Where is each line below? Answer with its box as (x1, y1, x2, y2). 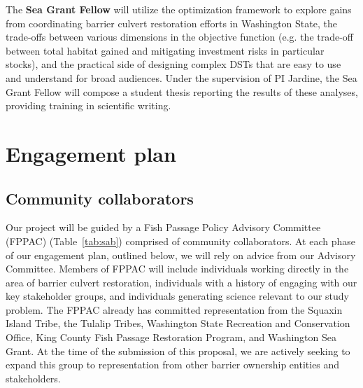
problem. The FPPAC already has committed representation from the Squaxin (6, 302, 343, 317)
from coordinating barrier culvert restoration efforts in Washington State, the (6, 15, 337, 30)
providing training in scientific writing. (6, 98, 171, 113)
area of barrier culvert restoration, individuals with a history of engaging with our (6, 275, 357, 289)
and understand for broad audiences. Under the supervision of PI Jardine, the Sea (6, 70, 357, 85)
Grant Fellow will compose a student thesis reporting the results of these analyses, (6, 84, 358, 99)
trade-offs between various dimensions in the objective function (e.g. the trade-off (6, 29, 354, 44)
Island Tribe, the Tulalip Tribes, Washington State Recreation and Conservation (6, 316, 350, 331)
